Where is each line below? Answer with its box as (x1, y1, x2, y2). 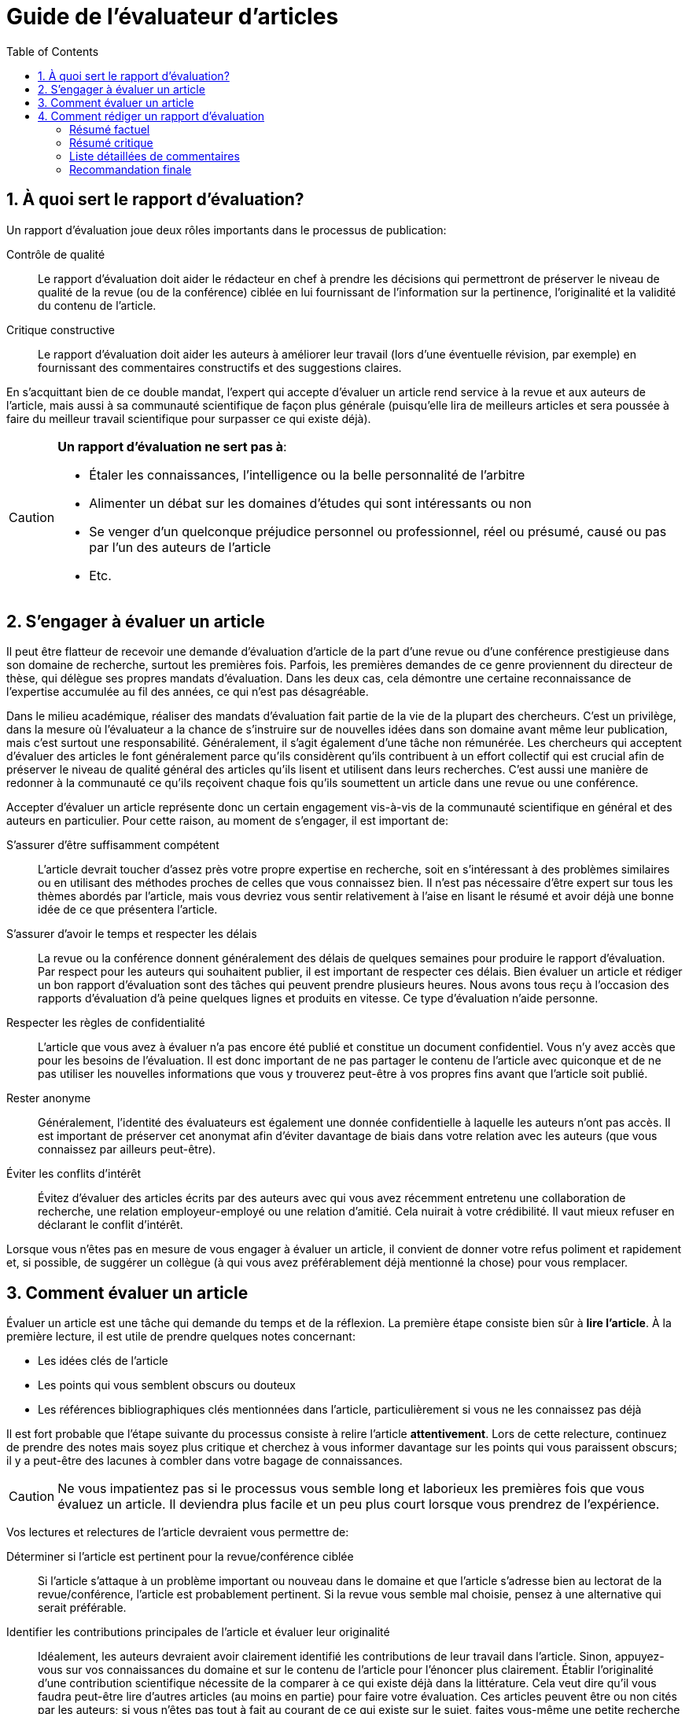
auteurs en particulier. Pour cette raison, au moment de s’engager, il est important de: (6, 814, 448, 828)
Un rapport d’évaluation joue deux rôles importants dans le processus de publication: (6, 223, 447, 237)
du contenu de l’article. (38, 298, 157, 312)
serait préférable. (38, 1601, 127, 1615)
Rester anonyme (6, 1091, 91, 1105)
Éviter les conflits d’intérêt (6, 1167, 142, 1181)
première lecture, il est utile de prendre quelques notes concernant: (6, 1330, 356, 1344)
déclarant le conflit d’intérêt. (38, 1218, 183, 1232)
